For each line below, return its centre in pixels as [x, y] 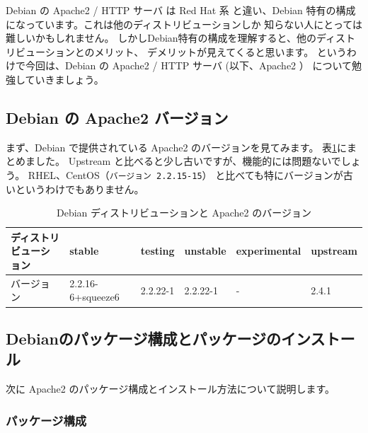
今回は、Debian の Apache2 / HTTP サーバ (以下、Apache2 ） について [189, 65]
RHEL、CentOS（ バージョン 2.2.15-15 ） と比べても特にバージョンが [185, 174]
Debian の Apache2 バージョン [117, 117]
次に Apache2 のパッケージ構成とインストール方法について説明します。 [171, 389]
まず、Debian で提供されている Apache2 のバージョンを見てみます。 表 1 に [177, 147]
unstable [205, 251]
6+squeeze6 [94, 297]
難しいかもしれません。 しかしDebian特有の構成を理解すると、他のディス [176, 38]
